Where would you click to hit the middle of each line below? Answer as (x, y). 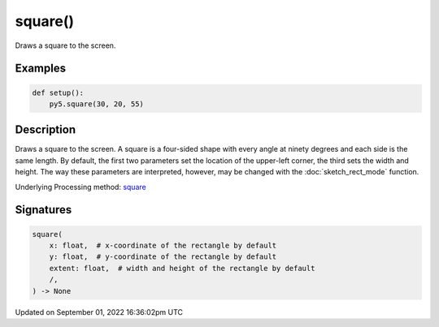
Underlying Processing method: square (80, 187)
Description (46, 130)
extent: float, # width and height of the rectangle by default (182, 268)
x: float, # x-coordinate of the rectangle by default (163, 245)
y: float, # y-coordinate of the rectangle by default (163, 257)
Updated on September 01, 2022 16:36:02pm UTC (99, 312)
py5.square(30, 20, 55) (96, 104)
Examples (41, 69)
